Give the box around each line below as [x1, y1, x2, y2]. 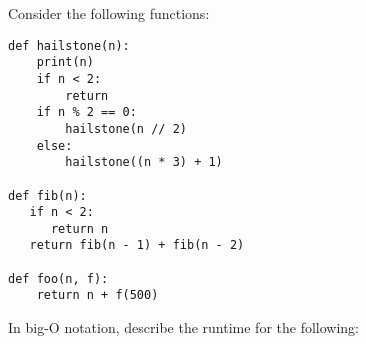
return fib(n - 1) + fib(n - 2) [29, 238, 245, 253]
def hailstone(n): [8, 38, 130, 53]
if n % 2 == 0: [36, 105, 137, 120]
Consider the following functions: [8, 3, 210, 23]
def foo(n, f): [8, 271, 109, 286]
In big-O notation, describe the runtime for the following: [8, 317, 360, 338]
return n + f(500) [36, 288, 159, 303]
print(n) [36, 55, 94, 70]
